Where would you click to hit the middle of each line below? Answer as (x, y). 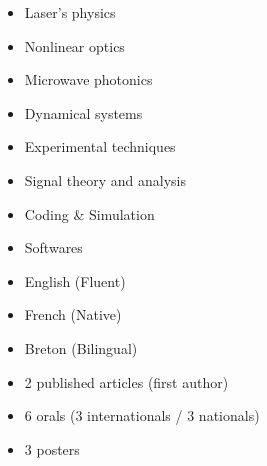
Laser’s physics (70, 12)
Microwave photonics (88, 79)
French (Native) (73, 314)
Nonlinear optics (74, 45)
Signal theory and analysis (105, 179)
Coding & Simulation (89, 213)
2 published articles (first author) (126, 381)
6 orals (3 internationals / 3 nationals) (142, 415)
